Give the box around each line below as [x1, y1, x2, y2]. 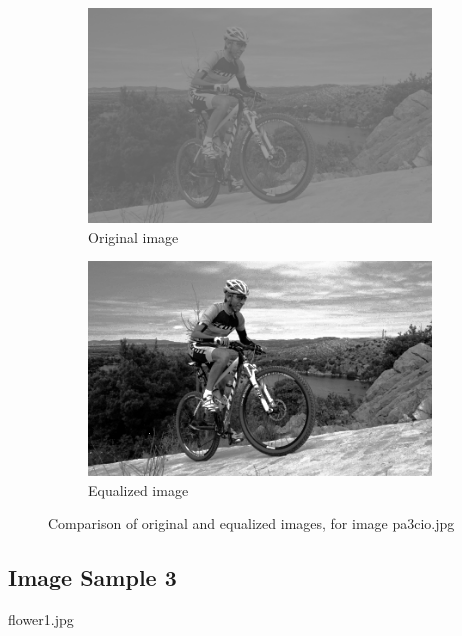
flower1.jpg [8, 609, 74, 630]
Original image [88, 226, 179, 247]
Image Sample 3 [8, 562, 177, 593]
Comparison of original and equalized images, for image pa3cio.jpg [48, 513, 455, 534]
